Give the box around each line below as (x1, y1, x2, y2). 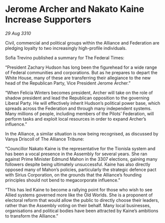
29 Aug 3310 (5, 30, 31, 36)
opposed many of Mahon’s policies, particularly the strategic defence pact (5, 167, 157, 173)
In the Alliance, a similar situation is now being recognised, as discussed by (5, 131, 159, 136)
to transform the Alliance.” (5, 213, 58, 219)
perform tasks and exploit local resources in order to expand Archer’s (5, 116, 147, 122)
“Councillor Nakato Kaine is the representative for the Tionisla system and (5, 145, 156, 151)
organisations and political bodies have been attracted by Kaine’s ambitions (5, 208, 159, 214)
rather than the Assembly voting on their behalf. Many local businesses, (5, 202, 151, 208)
